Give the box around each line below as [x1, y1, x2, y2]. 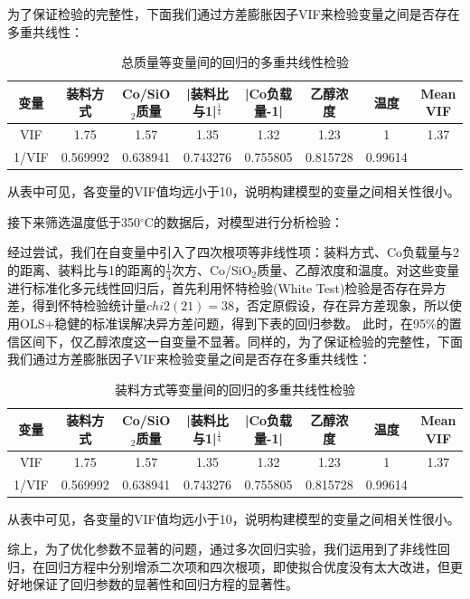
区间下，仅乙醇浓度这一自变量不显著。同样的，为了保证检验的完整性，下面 [19, 331, 463, 350]
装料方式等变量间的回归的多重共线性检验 [115, 379, 355, 398]
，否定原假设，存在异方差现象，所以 [234, 296, 450, 315]
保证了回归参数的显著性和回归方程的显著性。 [32, 575, 298, 594]
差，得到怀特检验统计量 [7, 296, 146, 315]
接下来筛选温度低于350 [7, 212, 140, 231]
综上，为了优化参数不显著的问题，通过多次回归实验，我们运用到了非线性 [7, 539, 437, 558]
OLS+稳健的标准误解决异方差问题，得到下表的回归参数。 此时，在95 [19, 313, 426, 332]
